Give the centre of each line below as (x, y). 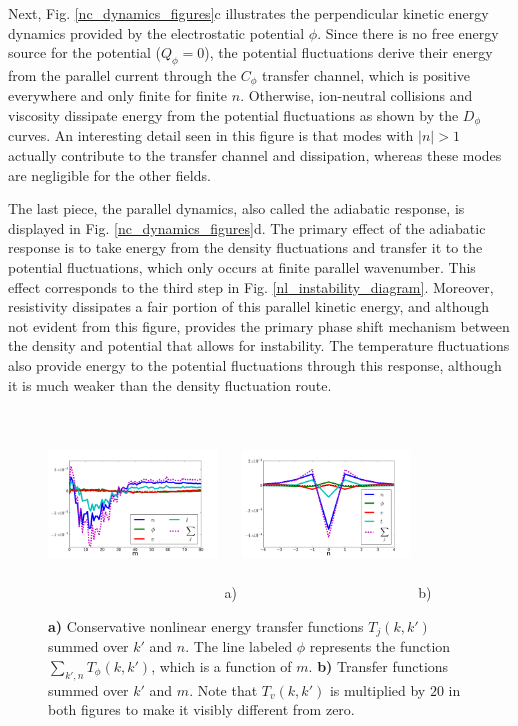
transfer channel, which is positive (366, 74)
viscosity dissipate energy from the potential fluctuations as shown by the (233, 115)
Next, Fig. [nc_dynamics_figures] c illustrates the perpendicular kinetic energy (248, 13)
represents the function (380, 646)
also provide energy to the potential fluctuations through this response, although (255, 365)
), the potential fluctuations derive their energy (348, 52)
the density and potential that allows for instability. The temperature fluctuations (259, 345)
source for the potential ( (84, 52)
